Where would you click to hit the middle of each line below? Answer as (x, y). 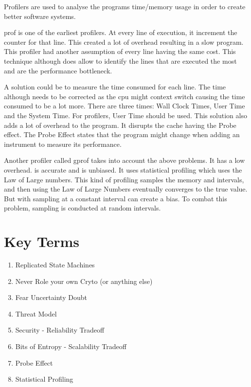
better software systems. (40, 16)
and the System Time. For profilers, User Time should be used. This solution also (125, 115)
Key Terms (42, 241)
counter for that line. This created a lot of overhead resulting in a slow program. (124, 42)
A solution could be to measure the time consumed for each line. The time (115, 87)
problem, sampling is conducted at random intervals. (82, 208)
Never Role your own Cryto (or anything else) (84, 281)
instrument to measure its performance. (63, 144)
